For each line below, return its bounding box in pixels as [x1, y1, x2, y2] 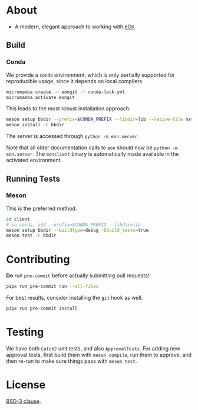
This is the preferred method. [6, 205, 77, 212]
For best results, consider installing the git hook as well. [6, 294, 143, 301]
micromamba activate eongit [6, 94, 75, 100]
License [6, 378, 46, 392]
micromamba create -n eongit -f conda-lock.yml [6, 89, 126, 95]
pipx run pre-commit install [6, 306, 78, 311]
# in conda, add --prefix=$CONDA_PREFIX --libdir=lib [6, 222, 141, 228]
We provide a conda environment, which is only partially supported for [6, 71, 175, 78]
